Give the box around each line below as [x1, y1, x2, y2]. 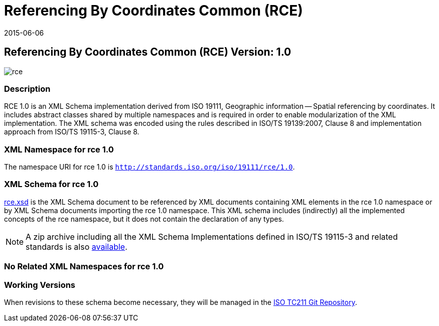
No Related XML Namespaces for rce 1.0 [4, 261, 164, 272]
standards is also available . [26, 241, 127, 252]
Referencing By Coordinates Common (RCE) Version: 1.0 [4, 46, 291, 59]
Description [4, 83, 51, 94]
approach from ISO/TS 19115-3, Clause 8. [4, 127, 139, 136]
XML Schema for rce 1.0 [4, 179, 99, 190]
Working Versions [4, 279, 76, 290]
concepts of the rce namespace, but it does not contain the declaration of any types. [4, 214, 284, 223]
